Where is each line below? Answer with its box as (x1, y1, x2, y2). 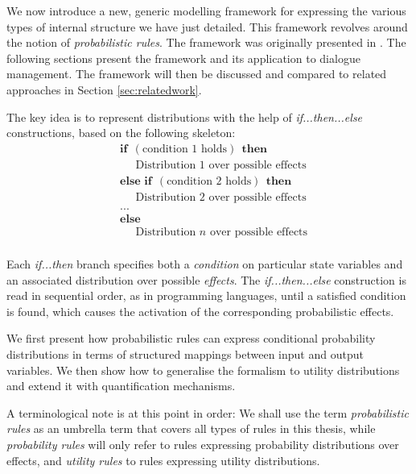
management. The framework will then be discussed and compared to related (6, 65, 387, 82)
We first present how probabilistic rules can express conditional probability (6, 330, 376, 347)
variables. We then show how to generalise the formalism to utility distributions (6, 361, 400, 378)
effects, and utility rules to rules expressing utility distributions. (6, 451, 320, 468)
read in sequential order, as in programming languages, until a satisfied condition (6, 287, 406, 304)
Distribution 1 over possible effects (135, 159, 307, 171)
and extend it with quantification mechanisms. (6, 377, 236, 394)
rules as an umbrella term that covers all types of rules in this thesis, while (6, 420, 376, 437)
